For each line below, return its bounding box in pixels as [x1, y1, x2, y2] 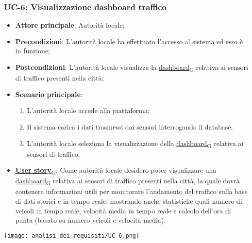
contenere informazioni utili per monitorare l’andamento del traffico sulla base [15, 186, 248, 196]
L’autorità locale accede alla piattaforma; [27, 105, 150, 115]
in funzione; [15, 46, 50, 56]
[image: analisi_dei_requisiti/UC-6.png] [4, 232, 140, 239]
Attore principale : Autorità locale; [15, 20, 125, 30]
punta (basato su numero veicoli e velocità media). [15, 215, 166, 225]
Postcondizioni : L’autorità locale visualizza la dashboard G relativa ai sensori [15, 62, 249, 73]
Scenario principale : [15, 89, 83, 99]
